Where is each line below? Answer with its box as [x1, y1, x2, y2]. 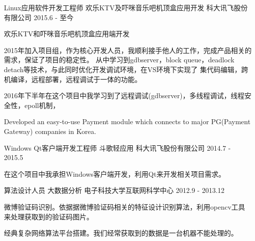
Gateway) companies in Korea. [4, 126, 96, 136]
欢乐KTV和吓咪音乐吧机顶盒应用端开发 [4, 28, 130, 39]
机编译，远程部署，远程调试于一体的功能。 [4, 74, 142, 84]
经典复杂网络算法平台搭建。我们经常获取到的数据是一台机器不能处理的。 [4, 228, 238, 238]
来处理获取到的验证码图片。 [4, 211, 93, 221]
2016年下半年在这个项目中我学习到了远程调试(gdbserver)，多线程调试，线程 [4, 90, 245, 101]
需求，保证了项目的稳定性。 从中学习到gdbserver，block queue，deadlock [4, 54, 234, 65]
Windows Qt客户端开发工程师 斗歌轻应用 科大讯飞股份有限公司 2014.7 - [4, 142, 231, 153]
